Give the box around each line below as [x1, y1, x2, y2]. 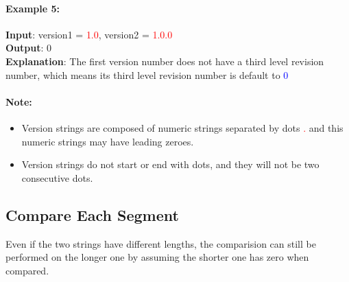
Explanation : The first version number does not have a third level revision [5, 54, 324, 68]
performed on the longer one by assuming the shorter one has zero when [5, 250, 309, 264]
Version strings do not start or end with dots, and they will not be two [21, 157, 320, 172]
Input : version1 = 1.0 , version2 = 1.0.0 [5, 27, 173, 41]
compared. [5, 263, 49, 277]
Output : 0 [5, 40, 52, 55]
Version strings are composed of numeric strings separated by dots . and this [21, 120, 344, 134]
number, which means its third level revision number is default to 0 [5, 67, 289, 82]
